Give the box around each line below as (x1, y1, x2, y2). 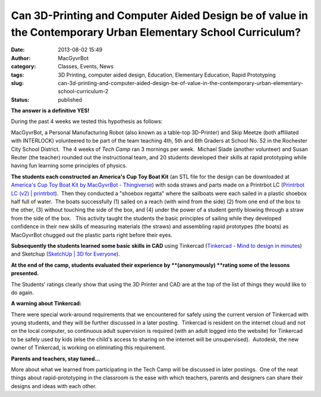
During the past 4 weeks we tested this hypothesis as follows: (11, 118, 163, 125)
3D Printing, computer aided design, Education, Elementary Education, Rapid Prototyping (58, 71, 276, 78)
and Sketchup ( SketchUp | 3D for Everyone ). (11, 250, 120, 258)
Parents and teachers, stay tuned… (11, 355, 100, 362)
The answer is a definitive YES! (11, 107, 90, 114)
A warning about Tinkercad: (11, 300, 82, 307)
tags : (11, 71, 24, 78)
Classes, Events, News (58, 63, 114, 70)
